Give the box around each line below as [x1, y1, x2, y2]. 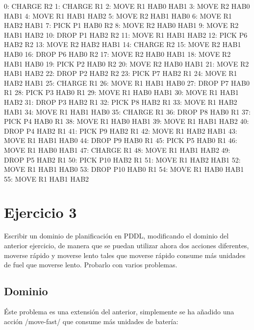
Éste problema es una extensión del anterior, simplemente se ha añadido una [4, 306, 234, 316]
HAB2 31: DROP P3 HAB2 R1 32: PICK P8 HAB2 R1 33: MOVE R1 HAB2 [4, 96, 237, 107]
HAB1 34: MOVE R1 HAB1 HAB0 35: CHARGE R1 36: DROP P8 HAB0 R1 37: [4, 106, 251, 117]
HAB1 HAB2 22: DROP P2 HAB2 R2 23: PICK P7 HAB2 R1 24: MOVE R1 [4, 68, 237, 78]
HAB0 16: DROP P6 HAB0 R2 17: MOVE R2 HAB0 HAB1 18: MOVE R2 [4, 48, 231, 59]
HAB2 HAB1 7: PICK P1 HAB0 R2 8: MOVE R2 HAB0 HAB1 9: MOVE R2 [4, 20, 239, 30]
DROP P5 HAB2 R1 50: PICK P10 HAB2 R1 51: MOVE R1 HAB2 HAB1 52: [4, 154, 241, 165]
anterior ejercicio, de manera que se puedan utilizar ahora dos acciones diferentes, [4, 240, 249, 250]
